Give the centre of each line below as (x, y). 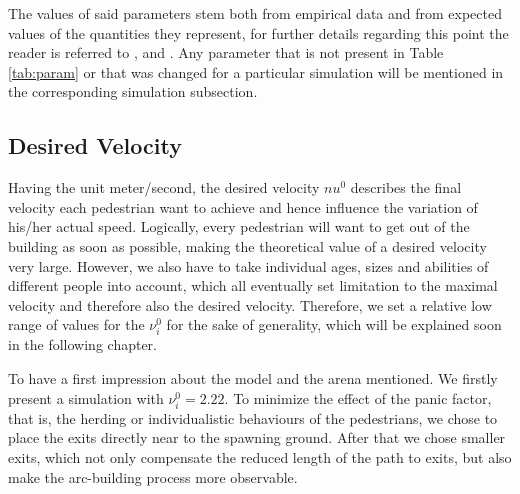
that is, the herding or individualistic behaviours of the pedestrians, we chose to (253, 417)
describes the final (406, 187)
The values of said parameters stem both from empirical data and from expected (255, 13)
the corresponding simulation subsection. (133, 91)
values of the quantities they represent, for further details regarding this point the (258, 32)
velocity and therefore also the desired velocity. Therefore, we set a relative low (250, 304)
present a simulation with (86, 397)
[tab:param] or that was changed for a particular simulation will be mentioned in (256, 71)
